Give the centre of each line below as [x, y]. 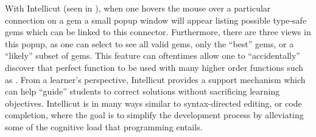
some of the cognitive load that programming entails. [104, 126]
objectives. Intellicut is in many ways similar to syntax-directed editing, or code [153, 103]
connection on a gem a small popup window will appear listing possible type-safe [156, 20]
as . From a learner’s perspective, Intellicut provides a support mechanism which [155, 79]
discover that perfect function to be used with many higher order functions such [154, 67]
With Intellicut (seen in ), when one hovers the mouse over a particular [138, 8]
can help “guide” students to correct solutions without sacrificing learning [142, 91]
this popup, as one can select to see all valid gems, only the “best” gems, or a [149, 43]
